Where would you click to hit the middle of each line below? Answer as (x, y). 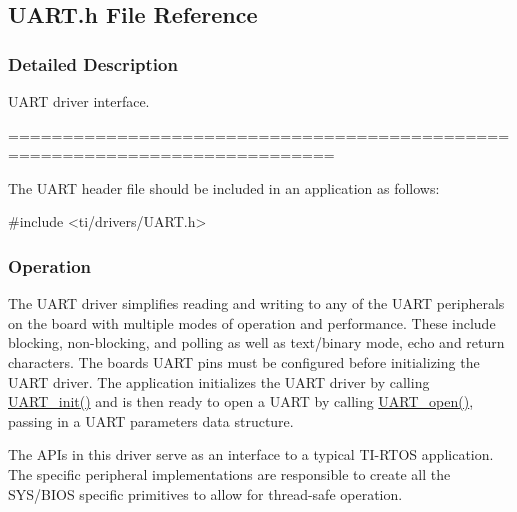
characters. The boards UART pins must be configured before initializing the (244, 361)
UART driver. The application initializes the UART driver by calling (219, 381)
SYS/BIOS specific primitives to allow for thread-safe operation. (205, 493)
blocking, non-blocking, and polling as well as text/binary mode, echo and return (256, 342)
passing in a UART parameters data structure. (151, 420)
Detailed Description (93, 63)
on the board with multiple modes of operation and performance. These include (252, 322)
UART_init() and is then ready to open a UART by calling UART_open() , (241, 401)
